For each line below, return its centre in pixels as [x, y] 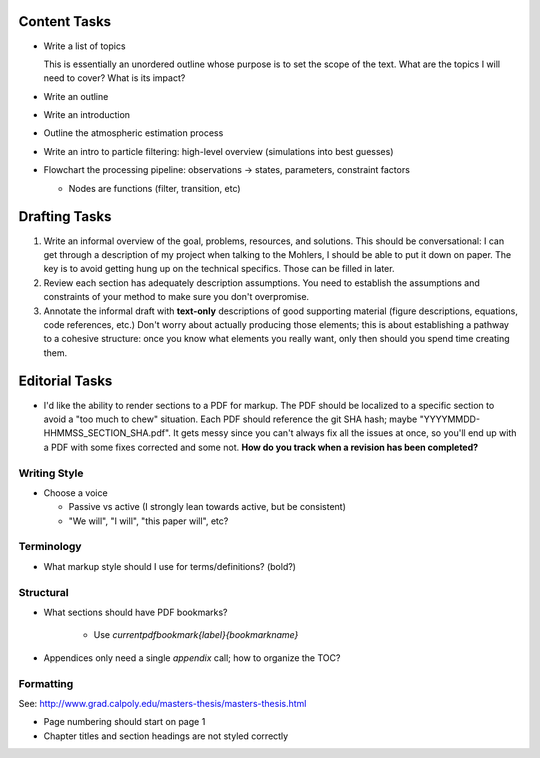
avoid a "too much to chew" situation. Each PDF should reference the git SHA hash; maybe [230, 419]
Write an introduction [86, 115]
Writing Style [51, 473]
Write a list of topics [84, 46]
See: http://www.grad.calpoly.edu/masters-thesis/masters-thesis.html [162, 703]
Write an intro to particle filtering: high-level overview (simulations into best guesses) [218, 151]
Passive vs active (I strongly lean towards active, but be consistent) [207, 507]
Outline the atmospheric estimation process [133, 133]
